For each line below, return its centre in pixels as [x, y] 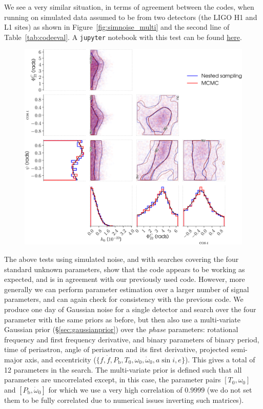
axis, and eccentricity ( [60, 359]
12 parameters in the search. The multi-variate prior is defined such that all [123, 369]
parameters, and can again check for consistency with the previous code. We [124, 299]
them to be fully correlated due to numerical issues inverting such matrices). [124, 400]
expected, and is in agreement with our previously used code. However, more [125, 279]
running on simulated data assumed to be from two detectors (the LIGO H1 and [131, 17]
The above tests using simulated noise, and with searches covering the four [122, 259]
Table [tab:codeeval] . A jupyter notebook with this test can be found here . [123, 37]
